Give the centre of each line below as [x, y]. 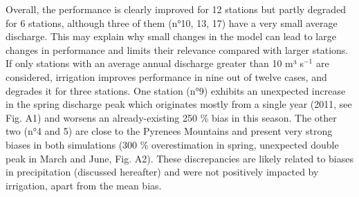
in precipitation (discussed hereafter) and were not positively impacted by [162, 172]
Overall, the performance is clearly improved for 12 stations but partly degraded [176, 9]
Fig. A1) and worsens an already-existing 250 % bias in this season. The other [171, 117]
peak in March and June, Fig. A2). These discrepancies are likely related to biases [179, 158]
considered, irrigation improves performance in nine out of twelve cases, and [166, 76]
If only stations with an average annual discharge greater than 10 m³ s [155, 63]
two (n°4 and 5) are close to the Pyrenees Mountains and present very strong [169, 131]
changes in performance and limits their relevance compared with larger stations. [177, 49]
